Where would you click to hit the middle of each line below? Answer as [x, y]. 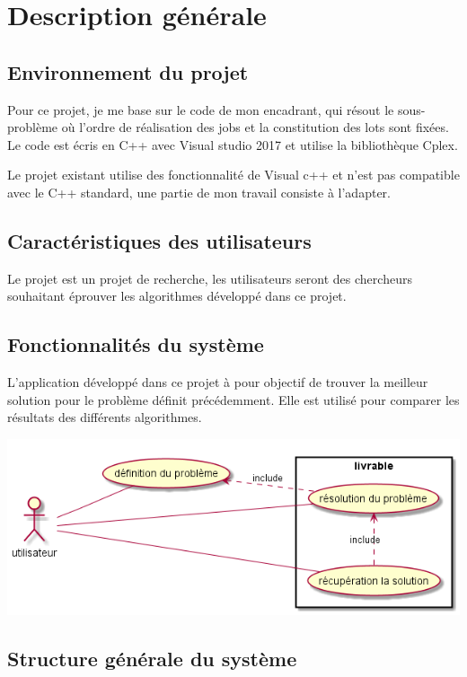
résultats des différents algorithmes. [105, 417]
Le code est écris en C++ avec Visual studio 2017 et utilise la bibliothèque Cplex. [233, 144]
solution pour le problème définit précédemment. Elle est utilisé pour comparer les [233, 399]
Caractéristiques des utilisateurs [159, 240]
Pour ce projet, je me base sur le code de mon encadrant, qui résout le [201, 109]
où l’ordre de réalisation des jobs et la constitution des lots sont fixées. [255, 127]
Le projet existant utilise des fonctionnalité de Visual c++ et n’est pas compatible [233, 175]
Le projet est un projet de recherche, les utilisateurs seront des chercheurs [210, 278]
